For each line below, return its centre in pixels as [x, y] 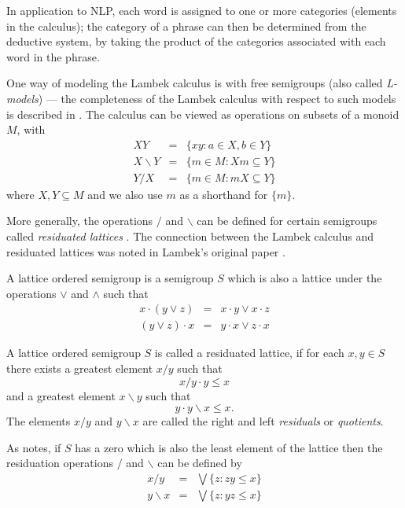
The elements [39, 421]
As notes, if [34, 447]
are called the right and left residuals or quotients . [263, 421]
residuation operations [60, 463]
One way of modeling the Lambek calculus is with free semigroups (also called [195, 83]
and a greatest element [61, 395]
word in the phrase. [53, 56]
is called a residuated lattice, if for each [249, 353]
